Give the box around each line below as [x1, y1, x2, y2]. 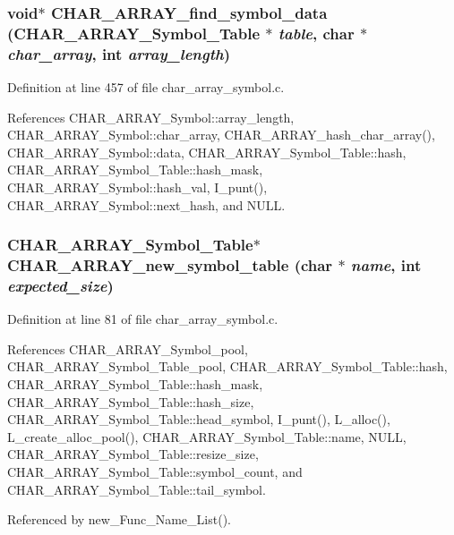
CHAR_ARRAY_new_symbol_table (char [7, 254, 333, 276]
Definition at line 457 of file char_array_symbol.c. [7, 78, 285, 97]
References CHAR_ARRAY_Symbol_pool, [7, 339, 248, 358]
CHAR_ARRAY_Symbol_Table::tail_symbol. [7, 480, 266, 498]
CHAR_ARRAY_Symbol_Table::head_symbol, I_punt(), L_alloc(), [7, 410, 390, 429]
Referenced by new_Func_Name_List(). [7, 510, 231, 529]
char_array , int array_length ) [7, 42, 230, 64]
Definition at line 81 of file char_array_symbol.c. [7, 310, 278, 328]
